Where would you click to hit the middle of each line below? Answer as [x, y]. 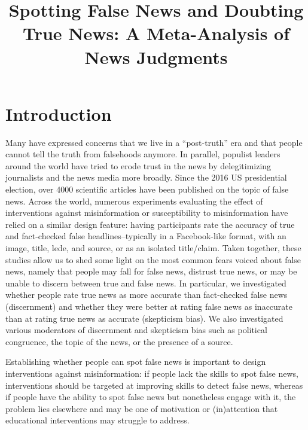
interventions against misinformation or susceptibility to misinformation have [147, 213]
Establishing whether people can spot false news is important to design [136, 362]
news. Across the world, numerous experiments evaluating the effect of [134, 201]
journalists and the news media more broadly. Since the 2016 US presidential [146, 177]
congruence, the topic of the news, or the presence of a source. [119, 341]
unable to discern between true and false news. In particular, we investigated [146, 283]
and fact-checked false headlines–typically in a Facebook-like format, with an [146, 236]
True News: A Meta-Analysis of [156, 33]
